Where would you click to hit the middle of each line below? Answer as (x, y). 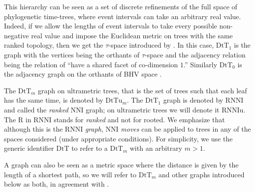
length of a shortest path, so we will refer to (70, 174)
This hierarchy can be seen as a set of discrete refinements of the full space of (121, 6)
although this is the (33, 129)
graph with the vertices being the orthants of (72, 54)
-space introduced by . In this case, (161, 45)
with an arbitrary (156, 148)
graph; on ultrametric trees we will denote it (153, 109)
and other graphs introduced (202, 174)
